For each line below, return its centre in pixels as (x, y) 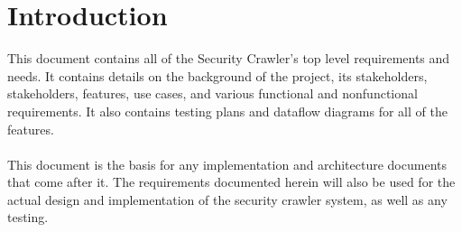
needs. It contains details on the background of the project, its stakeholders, (217, 75)
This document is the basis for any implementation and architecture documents (227, 164)
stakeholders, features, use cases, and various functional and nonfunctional (213, 93)
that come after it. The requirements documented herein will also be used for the (231, 182)
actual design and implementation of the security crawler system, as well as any (227, 199)
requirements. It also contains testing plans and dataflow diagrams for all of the (227, 111)
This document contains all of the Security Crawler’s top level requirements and (229, 58)
